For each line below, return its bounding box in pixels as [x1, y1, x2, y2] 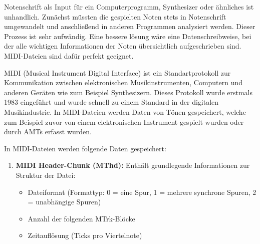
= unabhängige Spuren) [28, 196, 101, 207]
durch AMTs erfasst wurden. [4, 126, 92, 137]
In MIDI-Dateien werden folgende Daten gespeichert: [4, 143, 166, 153]
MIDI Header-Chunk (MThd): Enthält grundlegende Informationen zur [16, 160, 250, 170]
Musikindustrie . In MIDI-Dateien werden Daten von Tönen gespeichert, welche [4, 106, 246, 117]
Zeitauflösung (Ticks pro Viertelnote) [28, 230, 142, 240]
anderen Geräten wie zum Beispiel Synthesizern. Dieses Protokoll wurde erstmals [4, 87, 253, 97]
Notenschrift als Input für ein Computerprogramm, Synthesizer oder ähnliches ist [4, 2, 254, 12]
